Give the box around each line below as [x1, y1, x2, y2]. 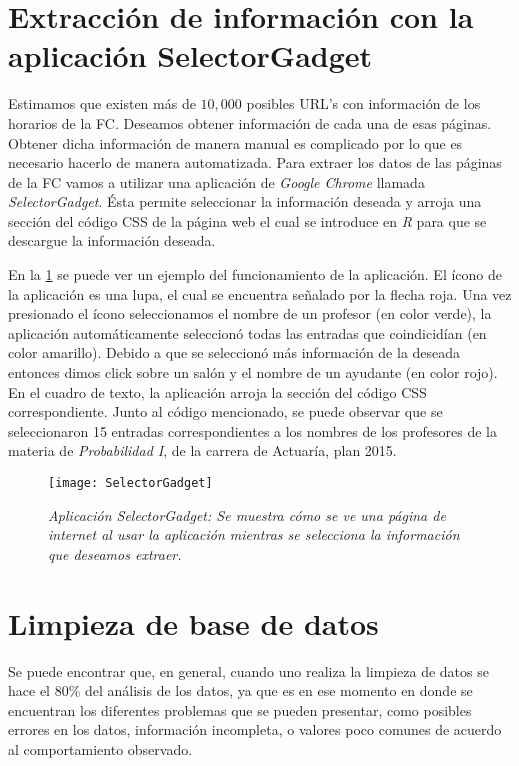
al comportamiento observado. [8, 738, 193, 759]
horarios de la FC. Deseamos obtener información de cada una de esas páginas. [8, 112, 492, 133]
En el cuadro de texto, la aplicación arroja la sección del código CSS [8, 381, 427, 402]
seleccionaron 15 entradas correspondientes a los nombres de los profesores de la [8, 420, 497, 441]
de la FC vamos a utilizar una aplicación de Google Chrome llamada [8, 171, 425, 192]
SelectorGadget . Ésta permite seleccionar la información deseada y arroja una [8, 191, 482, 212]
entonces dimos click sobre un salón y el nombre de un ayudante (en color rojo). [8, 362, 498, 383]
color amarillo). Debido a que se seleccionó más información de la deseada [8, 342, 461, 363]
